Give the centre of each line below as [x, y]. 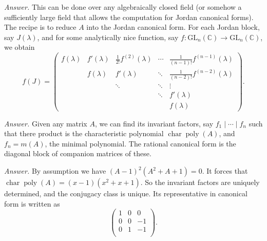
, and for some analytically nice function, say [108, 37]
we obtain [20, 47]
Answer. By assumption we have [55, 171]
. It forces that [225, 171]
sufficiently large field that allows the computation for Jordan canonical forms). [129, 17]
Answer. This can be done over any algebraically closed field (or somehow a [123, 7]
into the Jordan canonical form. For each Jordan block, [173, 27]
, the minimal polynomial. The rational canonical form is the [140, 143]
